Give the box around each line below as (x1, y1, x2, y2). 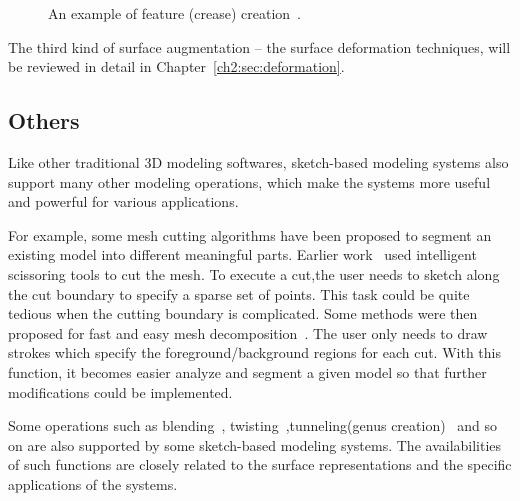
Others (8, 105, 80, 136)
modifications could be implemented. (8, 381, 233, 402)
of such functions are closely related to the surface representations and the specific (8, 454, 512, 475)
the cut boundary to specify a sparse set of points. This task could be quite (8, 283, 470, 304)
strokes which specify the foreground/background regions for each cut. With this (8, 342, 501, 363)
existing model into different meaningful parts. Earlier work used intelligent (8, 244, 477, 265)
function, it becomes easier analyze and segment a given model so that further (8, 361, 487, 382)
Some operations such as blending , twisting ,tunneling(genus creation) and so (8, 415, 498, 436)
